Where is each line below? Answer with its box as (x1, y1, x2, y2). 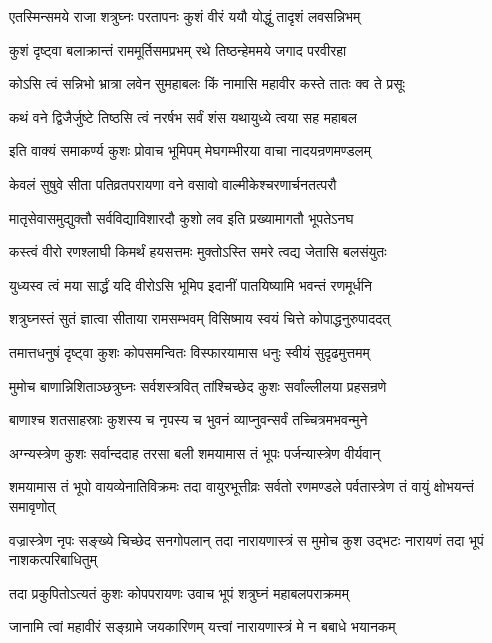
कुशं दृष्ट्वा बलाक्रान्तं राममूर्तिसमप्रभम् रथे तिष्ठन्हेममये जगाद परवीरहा (9, 39, 347, 60)
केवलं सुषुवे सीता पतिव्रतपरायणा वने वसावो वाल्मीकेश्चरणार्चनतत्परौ (9, 173, 337, 194)
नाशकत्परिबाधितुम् (9, 549, 97, 570)
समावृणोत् (9, 495, 56, 516)
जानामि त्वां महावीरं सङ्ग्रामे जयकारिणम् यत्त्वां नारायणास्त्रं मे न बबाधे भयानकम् (9, 616, 396, 637)
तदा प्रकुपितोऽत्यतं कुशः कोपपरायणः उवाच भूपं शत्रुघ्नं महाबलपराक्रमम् (9, 582, 349, 603)
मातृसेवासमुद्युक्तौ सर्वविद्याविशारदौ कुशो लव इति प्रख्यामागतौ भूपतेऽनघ (9, 207, 354, 228)
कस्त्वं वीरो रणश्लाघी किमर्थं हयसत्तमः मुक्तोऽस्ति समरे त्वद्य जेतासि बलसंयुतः (9, 241, 387, 262)
